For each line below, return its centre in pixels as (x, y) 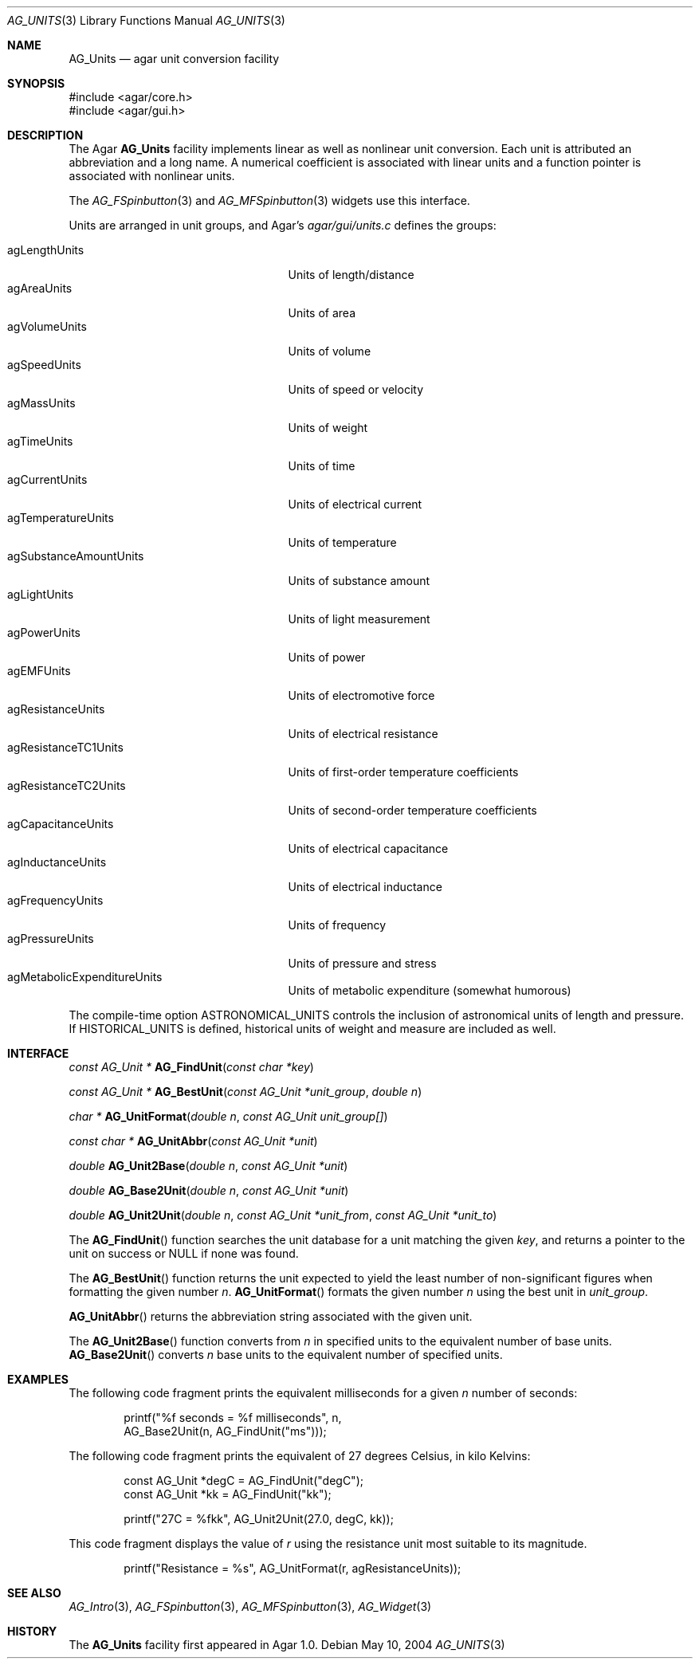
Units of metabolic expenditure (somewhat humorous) (430, 990)
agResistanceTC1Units (65, 747)
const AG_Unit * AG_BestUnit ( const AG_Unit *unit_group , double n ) (245, 1092)
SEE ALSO (34, 1593)
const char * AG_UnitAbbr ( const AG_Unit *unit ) (193, 1141)
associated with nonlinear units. (152, 176)
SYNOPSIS (36, 83)
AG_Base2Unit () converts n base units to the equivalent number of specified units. (286, 1355)
